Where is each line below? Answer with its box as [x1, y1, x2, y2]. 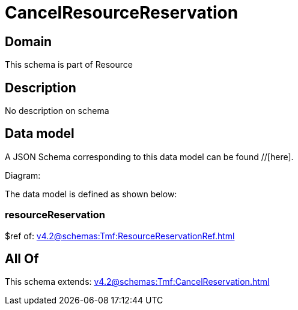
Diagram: [5, 170, 41, 180]
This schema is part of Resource [5, 59, 133, 70]
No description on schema [5, 106, 109, 116]
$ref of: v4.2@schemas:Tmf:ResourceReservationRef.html [5, 230, 235, 241]
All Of [5, 251, 39, 267]
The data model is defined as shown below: [5, 188, 177, 199]
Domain [5, 34, 52, 49]
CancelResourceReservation [5, 2, 239, 23]
